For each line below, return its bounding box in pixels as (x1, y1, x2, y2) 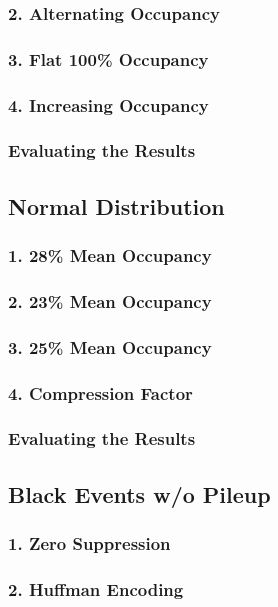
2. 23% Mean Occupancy (8, 288, 212, 313)
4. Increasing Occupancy (8, 92, 209, 117)
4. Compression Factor (8, 380, 193, 405)
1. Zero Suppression (8, 531, 171, 556)
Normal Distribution (8, 190, 225, 221)
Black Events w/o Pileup (8, 478, 271, 509)
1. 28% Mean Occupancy (8, 243, 212, 268)
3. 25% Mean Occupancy (8, 334, 212, 359)
